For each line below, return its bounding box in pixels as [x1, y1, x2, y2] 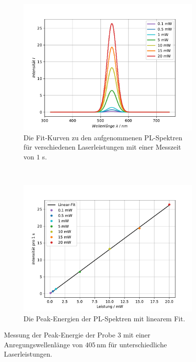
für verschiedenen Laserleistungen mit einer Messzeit [24, 142, 181, 152]
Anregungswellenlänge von [4, 339, 83, 349]
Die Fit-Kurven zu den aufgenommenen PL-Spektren [24, 132, 183, 142]
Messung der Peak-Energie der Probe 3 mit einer [4, 330, 150, 340]
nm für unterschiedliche [97, 339, 167, 349]
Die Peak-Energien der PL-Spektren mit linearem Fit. [24, 313, 185, 323]
